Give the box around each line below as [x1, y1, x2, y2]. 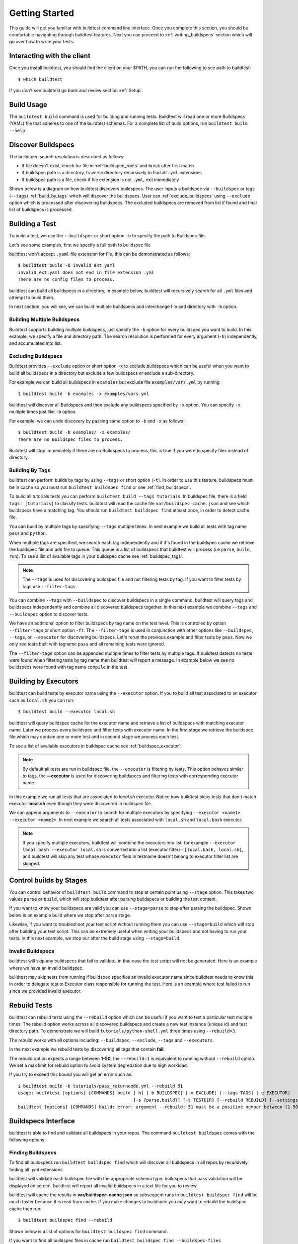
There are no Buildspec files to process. [18, 436, 123, 442]
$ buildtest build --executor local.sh [18, 709, 115, 715]
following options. [9, 1137, 46, 1143]
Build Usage [9, 100, 47, 109]
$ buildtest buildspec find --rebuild [18, 1217, 113, 1223]
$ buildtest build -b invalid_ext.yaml [18, 263, 115, 268]
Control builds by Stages [9, 876, 87, 884]
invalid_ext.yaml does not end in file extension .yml [18, 269, 154, 275]
